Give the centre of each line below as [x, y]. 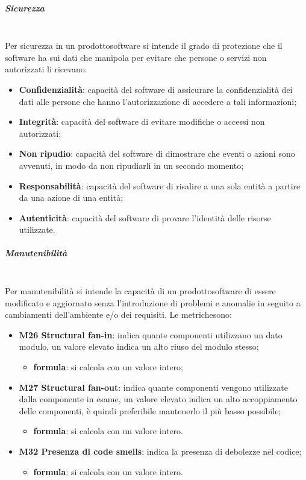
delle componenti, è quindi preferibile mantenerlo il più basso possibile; [150, 410]
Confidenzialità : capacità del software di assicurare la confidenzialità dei [156, 89]
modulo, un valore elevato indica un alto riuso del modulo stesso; [139, 346]
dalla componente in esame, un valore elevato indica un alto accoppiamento [158, 399]
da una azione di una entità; [71, 197]
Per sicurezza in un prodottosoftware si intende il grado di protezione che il [144, 46]
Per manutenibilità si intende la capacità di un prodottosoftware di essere [140, 291]
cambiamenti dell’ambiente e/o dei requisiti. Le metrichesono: [118, 314]
